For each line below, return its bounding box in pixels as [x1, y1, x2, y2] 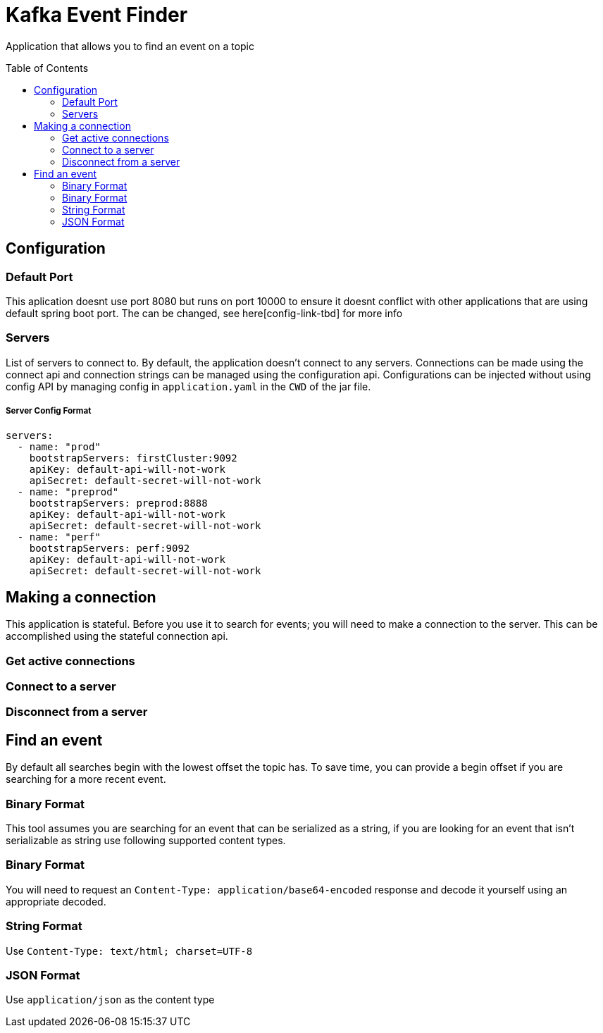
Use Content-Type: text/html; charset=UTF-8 [6, 944, 253, 957]
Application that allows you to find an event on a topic [6, 39, 255, 52]
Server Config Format [6, 406, 92, 416]
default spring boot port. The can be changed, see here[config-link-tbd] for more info [6, 307, 403, 319]
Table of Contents [6, 61, 89, 74]
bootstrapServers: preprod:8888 [29, 497, 208, 509]
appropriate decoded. [6, 895, 106, 908]
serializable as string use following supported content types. [6, 834, 286, 847]
